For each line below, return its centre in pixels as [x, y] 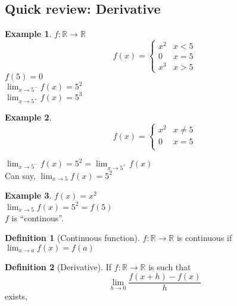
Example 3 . [28, 195]
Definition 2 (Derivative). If [58, 266]
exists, [16, 296]
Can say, [20, 175]
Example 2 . [28, 117]
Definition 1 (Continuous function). [72, 238]
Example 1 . [28, 34]
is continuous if [204, 238]
